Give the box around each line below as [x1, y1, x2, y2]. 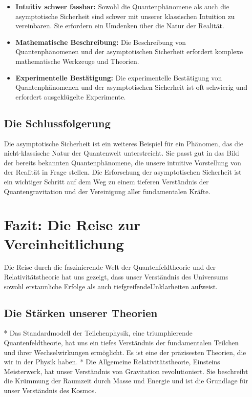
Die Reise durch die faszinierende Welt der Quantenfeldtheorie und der [4, 262, 216, 272]
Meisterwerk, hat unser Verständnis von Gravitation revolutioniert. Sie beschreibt [4, 366, 248, 376]
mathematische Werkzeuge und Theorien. [15, 56, 139, 66]
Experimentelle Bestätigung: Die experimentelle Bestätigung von [15, 72, 222, 82]
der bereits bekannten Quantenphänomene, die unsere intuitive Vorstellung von [4, 157, 241, 167]
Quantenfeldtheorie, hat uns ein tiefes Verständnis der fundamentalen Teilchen [4, 337, 239, 347]
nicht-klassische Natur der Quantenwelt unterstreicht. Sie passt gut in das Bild [4, 148, 239, 158]
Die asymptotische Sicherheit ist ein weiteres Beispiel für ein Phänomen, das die [4, 138, 243, 148]
